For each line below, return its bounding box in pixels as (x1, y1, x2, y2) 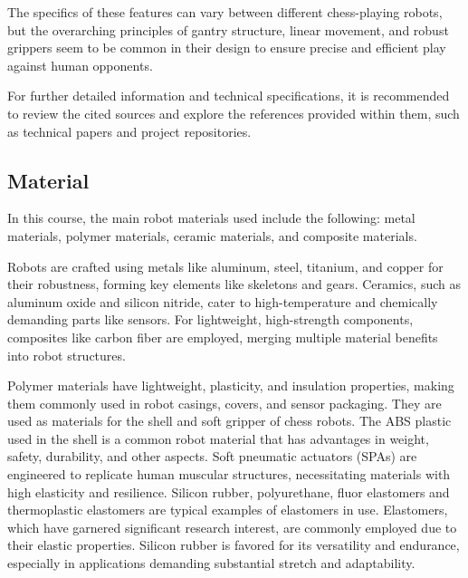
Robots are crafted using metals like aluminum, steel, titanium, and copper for (7, 256, 444, 275)
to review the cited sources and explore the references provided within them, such (7, 103, 460, 122)
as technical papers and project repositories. (7, 121, 252, 140)
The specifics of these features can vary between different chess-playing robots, (7, 3, 443, 21)
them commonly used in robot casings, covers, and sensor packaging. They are (7, 393, 442, 412)
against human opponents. (7, 55, 153, 74)
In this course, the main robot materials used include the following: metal (7, 208, 415, 227)
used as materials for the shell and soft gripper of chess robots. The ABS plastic (7, 411, 452, 430)
